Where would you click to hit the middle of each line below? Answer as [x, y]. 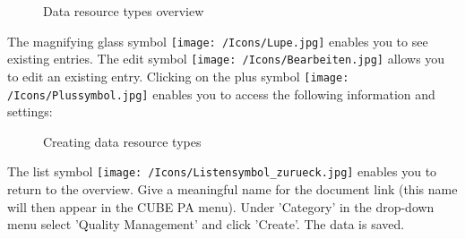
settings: [30, 111]
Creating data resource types [122, 141]
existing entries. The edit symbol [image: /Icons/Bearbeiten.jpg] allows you [226, 59]
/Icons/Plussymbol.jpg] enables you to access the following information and [221, 94]
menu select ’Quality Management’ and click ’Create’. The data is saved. [206, 224]
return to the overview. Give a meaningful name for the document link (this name [232, 189]
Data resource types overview [124, 11]
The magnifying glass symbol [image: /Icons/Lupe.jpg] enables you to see [218, 41]
